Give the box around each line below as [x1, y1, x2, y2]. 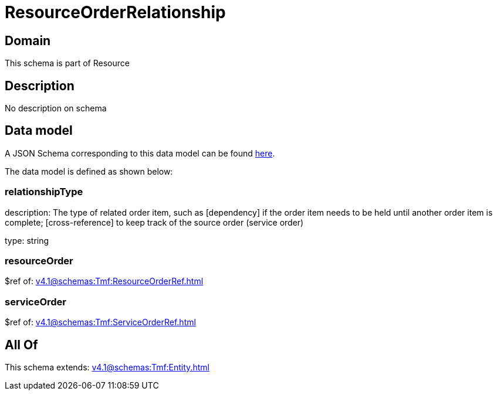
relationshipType [5, 186, 83, 198]
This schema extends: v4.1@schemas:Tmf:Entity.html [5, 362, 209, 372]
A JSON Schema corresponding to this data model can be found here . [5, 148, 275, 158]
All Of [5, 337, 38, 352]
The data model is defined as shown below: [5, 166, 173, 176]
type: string [5, 235, 49, 246]
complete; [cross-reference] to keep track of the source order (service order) [5, 217, 304, 227]
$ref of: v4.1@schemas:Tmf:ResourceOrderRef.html [5, 276, 204, 287]
